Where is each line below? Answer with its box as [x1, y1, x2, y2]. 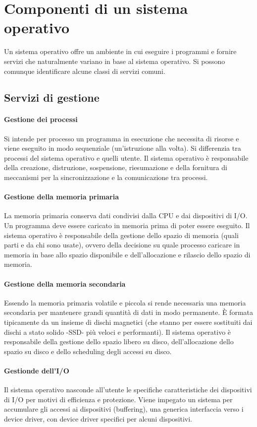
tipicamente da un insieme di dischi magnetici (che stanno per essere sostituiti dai [4, 316, 253, 327]
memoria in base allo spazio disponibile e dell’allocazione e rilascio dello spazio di [4, 249, 251, 259]
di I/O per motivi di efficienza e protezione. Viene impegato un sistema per [4, 394, 233, 404]
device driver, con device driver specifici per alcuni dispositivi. [4, 413, 193, 424]
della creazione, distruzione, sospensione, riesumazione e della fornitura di [4, 162, 227, 173]
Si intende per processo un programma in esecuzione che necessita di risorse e [4, 133, 239, 143]
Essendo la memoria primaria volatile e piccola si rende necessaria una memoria [4, 297, 246, 307]
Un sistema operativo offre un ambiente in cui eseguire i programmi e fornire [4, 46, 237, 57]
